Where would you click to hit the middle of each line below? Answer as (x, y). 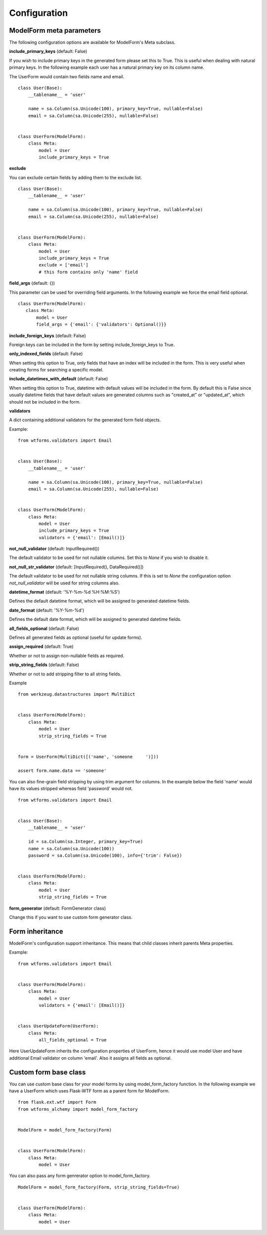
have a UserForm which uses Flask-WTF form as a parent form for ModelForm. (89, 1091)
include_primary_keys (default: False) (48, 51)
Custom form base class (47, 1072)
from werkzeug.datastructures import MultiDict (77, 694)
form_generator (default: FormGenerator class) (58, 908)
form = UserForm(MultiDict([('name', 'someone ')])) (89, 757)
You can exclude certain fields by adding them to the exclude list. (76, 177)
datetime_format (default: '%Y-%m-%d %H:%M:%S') (65, 592)
